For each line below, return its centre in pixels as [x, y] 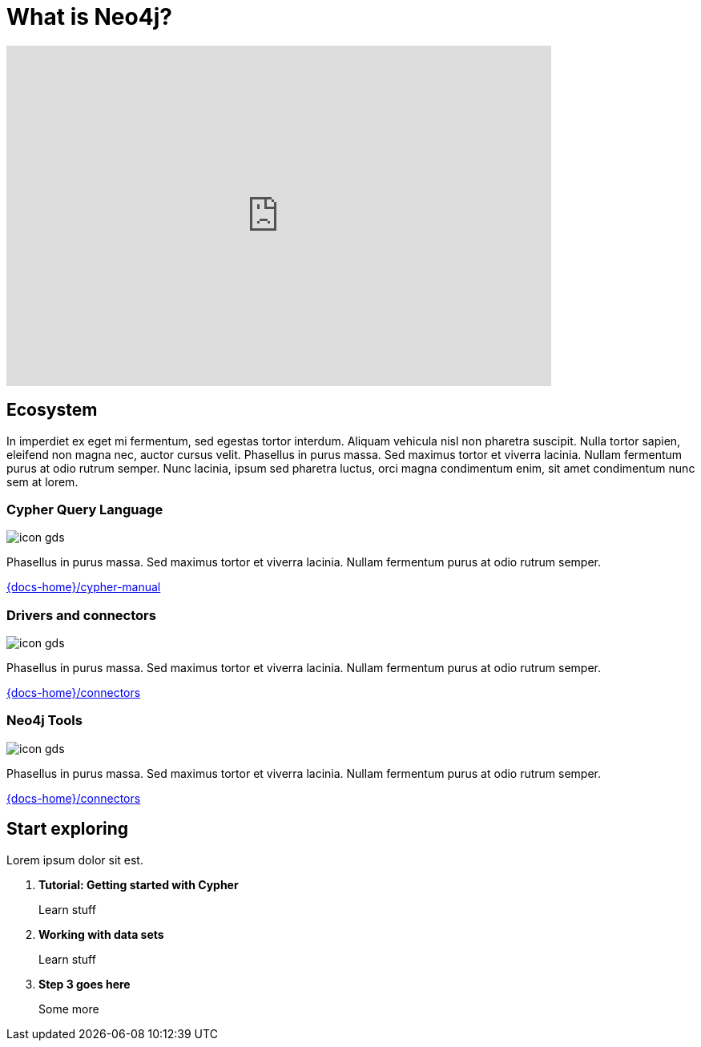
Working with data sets [101, 934]
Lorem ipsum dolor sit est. [75, 860]
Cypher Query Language [85, 509]
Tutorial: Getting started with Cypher [139, 884]
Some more [69, 1009]
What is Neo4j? [89, 17]
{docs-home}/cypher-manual [84, 587]
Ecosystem [52, 410]
